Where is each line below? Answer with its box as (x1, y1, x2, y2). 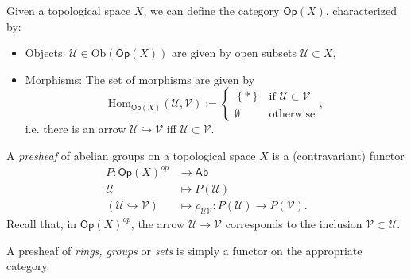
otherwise (269, 108, 316, 120)
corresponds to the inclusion (225, 215, 363, 231)
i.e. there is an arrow (25, 120, 126, 137)
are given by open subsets (172, 44, 297, 61)
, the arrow (130, 215, 185, 231)
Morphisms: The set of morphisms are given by (25, 71, 255, 87)
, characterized (325, 2, 397, 18)
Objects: (25, 44, 66, 61)
